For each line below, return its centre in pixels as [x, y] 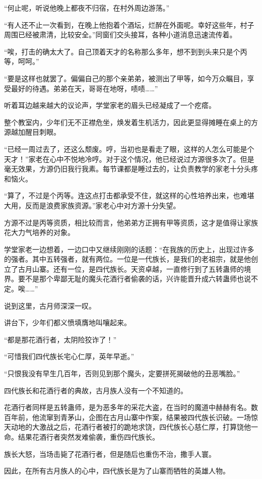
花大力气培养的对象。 [39, 232]
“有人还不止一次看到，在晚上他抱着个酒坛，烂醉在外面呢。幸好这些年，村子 [129, 24]
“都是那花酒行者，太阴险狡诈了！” [60, 339]
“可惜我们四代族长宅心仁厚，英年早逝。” [69, 356]
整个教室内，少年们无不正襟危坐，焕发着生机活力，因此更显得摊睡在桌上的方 [131, 122]
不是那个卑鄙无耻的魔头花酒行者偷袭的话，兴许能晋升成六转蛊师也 [134, 279]
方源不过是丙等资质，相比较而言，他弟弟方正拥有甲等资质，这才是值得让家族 [131, 222]
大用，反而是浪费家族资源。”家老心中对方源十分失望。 [92, 205]
